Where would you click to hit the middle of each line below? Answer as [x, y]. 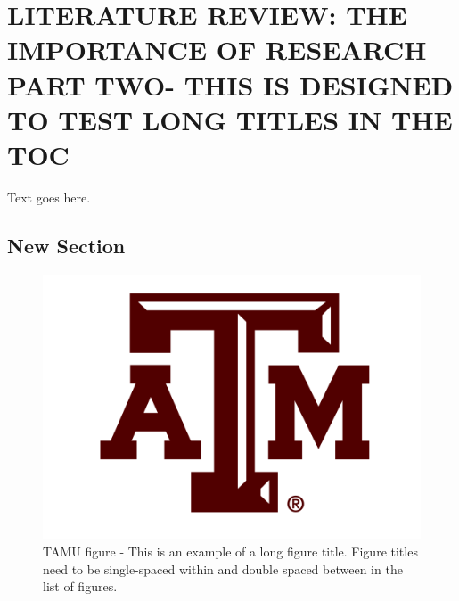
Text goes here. [49, 197]
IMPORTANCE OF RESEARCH [217, 49]
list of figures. [80, 586]
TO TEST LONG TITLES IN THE [230, 119]
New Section [66, 245]
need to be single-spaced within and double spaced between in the [223, 568]
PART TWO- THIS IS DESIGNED [230, 84]
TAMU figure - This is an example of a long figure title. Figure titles [230, 552]
